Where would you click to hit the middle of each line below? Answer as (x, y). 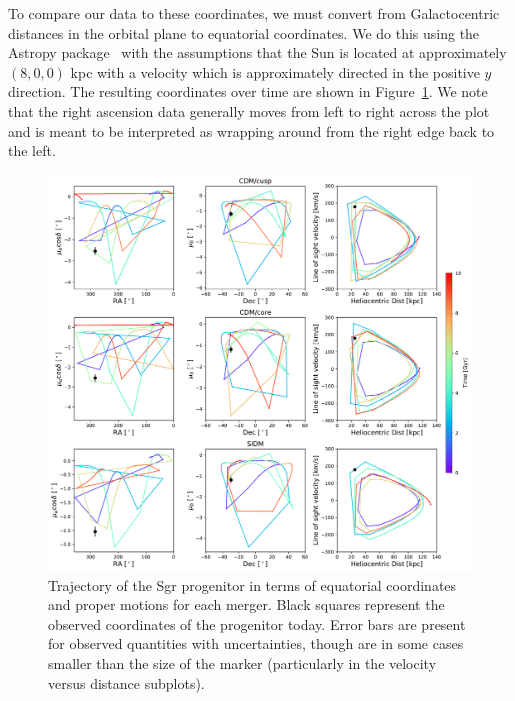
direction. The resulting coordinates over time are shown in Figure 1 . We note (248, 91)
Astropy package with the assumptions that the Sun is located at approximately (257, 52)
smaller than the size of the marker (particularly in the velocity (242, 662)
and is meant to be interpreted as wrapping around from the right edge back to (251, 130)
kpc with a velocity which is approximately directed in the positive (275, 71)
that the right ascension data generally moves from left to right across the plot (249, 110)
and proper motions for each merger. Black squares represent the (246, 604)
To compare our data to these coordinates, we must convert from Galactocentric (254, 13)
